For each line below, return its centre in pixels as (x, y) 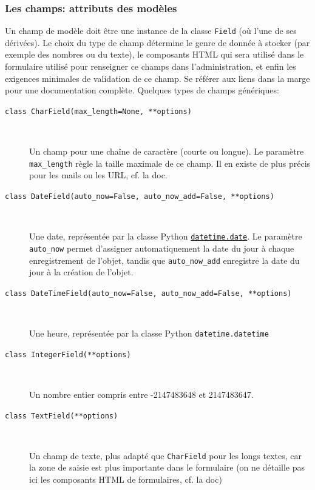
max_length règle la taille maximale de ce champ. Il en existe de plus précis (170, 163)
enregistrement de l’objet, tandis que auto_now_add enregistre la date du (164, 260)
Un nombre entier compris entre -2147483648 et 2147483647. (141, 394)
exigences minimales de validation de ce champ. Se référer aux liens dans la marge (157, 78)
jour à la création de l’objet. (81, 272)
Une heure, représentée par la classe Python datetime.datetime (149, 333)
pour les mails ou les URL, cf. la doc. (98, 175)
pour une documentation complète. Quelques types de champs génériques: (142, 90)
